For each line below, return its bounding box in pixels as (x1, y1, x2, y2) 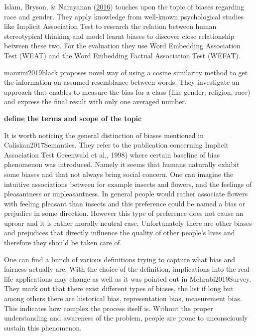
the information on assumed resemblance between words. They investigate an (4, 77, 240, 87)
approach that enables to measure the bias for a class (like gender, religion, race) (4, 86, 251, 97)
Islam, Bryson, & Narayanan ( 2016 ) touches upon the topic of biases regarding (4, 1, 245, 11)
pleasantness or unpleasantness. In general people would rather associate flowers (4, 188, 248, 199)
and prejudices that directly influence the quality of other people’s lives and (4, 227, 235, 238)
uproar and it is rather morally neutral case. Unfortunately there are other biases (4, 217, 252, 228)
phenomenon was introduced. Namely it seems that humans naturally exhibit (4, 159, 240, 169)
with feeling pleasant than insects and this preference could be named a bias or (4, 198, 246, 208)
